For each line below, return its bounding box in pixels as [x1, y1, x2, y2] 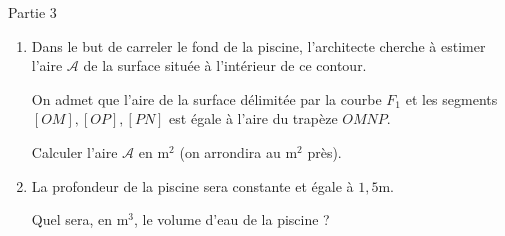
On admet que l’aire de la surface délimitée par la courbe [31, 88, 382, 109]
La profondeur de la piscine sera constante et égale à [31, 175, 354, 196]
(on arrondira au [179, 141, 281, 162]
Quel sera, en [31, 209, 113, 230]
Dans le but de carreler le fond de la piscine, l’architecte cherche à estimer [31, 35, 486, 56]
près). [307, 141, 342, 162]
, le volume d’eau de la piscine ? [134, 209, 330, 230]
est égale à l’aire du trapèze [169, 108, 338, 129]
